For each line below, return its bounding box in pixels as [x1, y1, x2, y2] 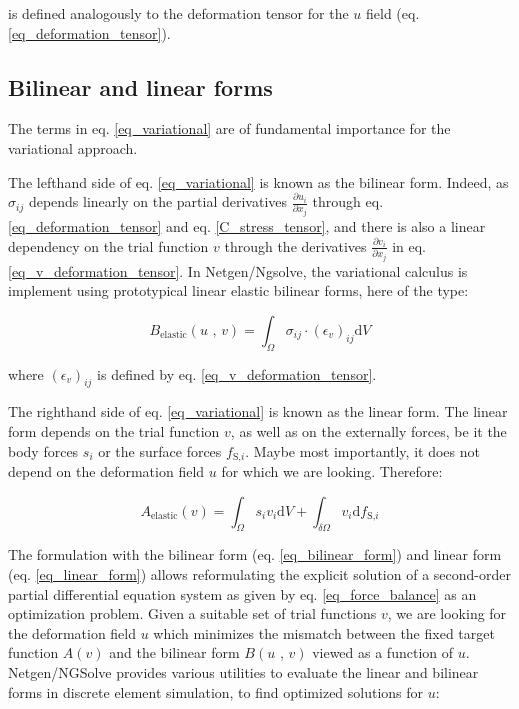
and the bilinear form [109, 642, 240, 663]
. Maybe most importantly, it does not [245, 440, 480, 461]
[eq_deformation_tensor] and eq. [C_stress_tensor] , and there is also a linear [8, 216, 486, 237]
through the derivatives [224, 235, 367, 256]
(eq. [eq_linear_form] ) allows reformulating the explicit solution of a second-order [8, 564, 511, 585]
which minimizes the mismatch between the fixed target [153, 622, 495, 643]
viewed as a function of [312, 642, 453, 663]
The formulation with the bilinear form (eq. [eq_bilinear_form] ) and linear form [8, 544, 502, 565]
